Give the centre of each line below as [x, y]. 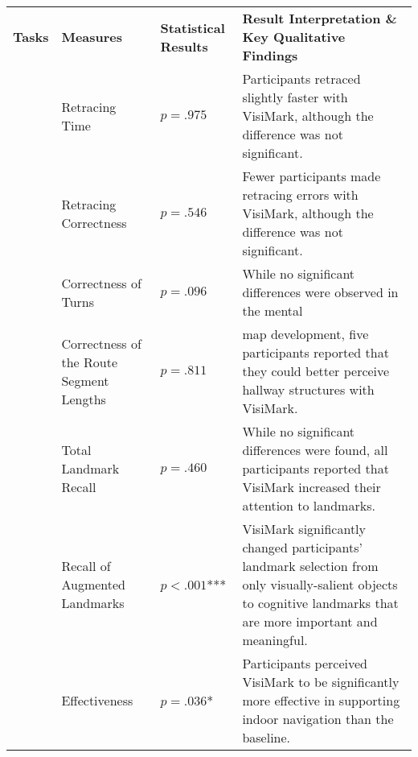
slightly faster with [295, 97]
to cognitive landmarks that [320, 603]
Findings [270, 55]
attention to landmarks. [309, 505]
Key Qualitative [294, 37]
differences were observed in [320, 292]
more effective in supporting [321, 700]
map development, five [305, 334]
